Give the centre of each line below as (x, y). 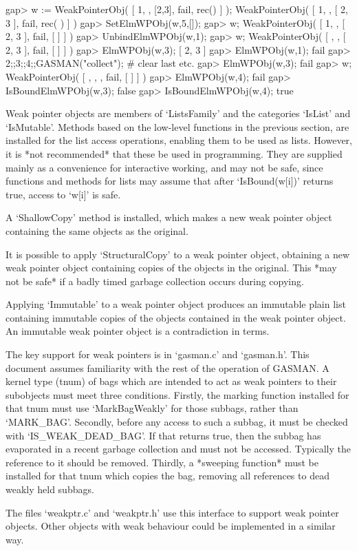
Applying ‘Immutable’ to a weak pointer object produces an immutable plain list (176, 304)
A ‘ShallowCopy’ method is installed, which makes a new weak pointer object (169, 217)
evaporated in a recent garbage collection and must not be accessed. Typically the (178, 449)
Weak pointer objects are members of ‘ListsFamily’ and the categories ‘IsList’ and (178, 113)
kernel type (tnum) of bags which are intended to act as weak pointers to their (171, 381)
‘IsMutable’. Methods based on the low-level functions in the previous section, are (177, 126)
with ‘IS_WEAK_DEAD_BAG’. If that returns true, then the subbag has (163, 435)
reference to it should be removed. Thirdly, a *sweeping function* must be (162, 462)
